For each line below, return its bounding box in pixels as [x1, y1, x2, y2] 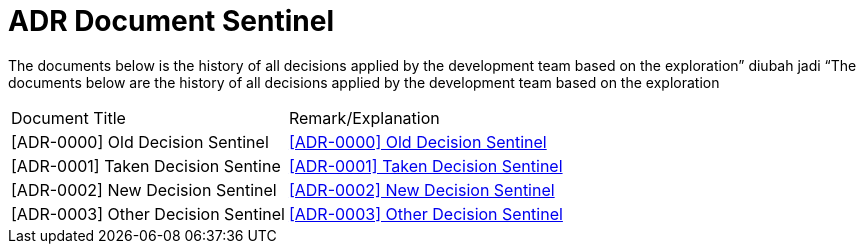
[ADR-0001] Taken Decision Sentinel [288, 155, 563, 176]
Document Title [11, 107, 126, 128]
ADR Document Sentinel [8, 4, 334, 38]
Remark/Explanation [288, 107, 440, 128]
